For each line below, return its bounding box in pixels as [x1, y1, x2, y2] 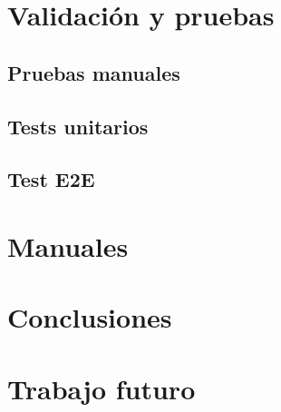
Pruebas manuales [7, 58, 180, 86]
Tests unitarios [7, 112, 149, 140]
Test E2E [7, 165, 95, 193]
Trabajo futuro [7, 369, 196, 407]
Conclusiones [7, 299, 172, 336]
